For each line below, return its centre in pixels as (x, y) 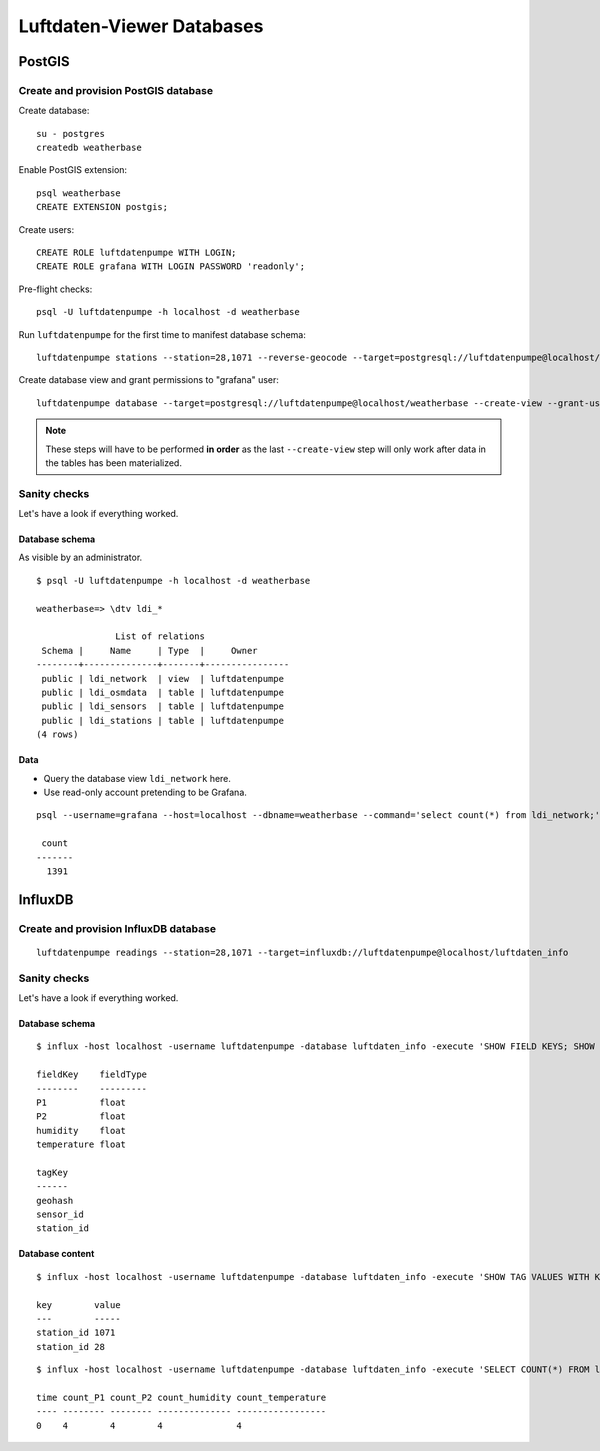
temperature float (81, 1144)
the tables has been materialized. (113, 462)
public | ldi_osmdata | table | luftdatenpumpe (163, 692)
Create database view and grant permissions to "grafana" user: (149, 380)
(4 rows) (57, 734)
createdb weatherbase (89, 148)
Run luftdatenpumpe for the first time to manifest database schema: (162, 334)
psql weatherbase (78, 193)
